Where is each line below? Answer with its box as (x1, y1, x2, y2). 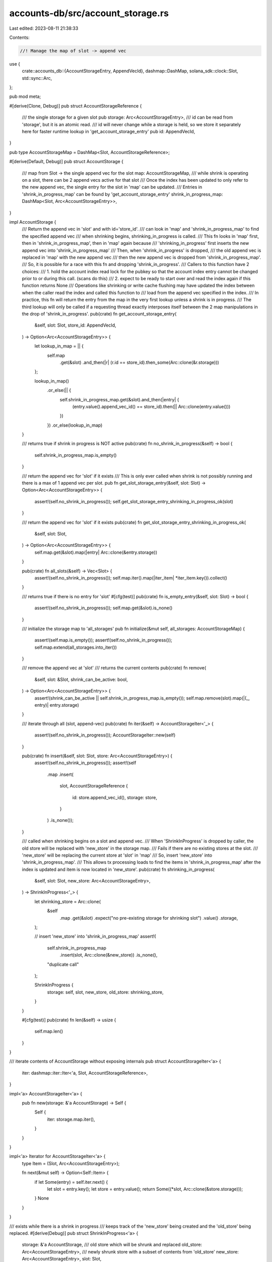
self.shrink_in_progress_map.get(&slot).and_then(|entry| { (59, 396, 179, 402)
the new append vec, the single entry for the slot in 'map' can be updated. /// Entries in (22, 184, 202, 190)
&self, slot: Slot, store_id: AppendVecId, (34, 322, 116, 328)
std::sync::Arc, (22, 75, 52, 81)
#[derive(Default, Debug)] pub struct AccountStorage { (9, 159, 123, 165)
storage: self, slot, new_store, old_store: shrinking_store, (47, 989, 164, 995)
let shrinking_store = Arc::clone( (34, 899, 101, 905)
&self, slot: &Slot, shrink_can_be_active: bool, (34, 676, 128, 682)
